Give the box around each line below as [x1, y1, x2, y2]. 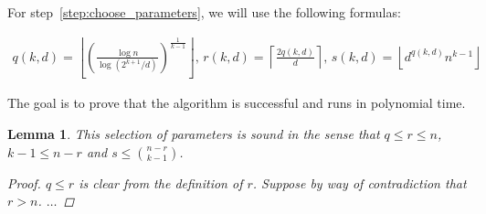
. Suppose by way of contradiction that [252, 173, 467, 192]
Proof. [7, 173, 41, 192]
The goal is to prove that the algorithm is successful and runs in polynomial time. [7, 93, 466, 112]
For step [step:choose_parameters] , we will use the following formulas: [7, 3, 401, 21]
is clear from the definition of [79, 173, 243, 192]
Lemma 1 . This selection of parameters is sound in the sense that [7, 123, 380, 143]
